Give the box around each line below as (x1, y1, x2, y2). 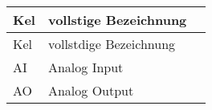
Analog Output (47, 81, 134, 100)
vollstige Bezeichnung (47, 10, 187, 29)
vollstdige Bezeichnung (47, 35, 176, 53)
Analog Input (47, 58, 124, 76)
